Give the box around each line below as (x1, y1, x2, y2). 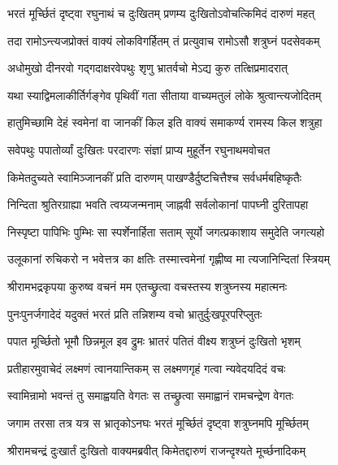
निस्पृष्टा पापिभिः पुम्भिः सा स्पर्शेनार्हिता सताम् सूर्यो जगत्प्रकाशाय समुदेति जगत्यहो (7, 223, 325, 240)
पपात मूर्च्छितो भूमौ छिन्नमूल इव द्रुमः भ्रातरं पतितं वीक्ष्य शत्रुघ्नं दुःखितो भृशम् (7, 332, 301, 350)
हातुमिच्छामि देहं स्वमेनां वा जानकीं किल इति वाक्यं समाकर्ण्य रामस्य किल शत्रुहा (7, 114, 323, 131)
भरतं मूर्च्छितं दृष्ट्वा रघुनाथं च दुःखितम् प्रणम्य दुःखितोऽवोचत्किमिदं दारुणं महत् (7, 5, 315, 21)
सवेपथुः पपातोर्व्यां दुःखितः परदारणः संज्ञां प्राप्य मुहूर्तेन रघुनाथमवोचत (7, 141, 271, 158)
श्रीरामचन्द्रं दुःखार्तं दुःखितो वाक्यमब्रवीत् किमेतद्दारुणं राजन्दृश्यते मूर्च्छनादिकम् (7, 441, 306, 458)
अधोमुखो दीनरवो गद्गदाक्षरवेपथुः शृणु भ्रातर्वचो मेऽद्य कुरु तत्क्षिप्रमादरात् (7, 59, 288, 76)
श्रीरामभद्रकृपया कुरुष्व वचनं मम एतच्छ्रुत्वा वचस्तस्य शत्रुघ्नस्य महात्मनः (7, 277, 288, 294)
